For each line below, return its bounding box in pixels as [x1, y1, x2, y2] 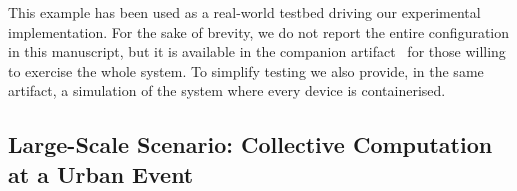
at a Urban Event [8, 158, 194, 189]
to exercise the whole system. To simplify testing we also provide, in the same [8, 60, 484, 81]
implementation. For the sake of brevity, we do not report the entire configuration [8, 21, 510, 42]
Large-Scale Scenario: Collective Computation [8, 129, 493, 160]
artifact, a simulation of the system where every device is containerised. [8, 80, 446, 101]
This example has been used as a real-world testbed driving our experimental [8, 2, 481, 22]
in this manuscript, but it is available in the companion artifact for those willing [8, 41, 506, 62]
